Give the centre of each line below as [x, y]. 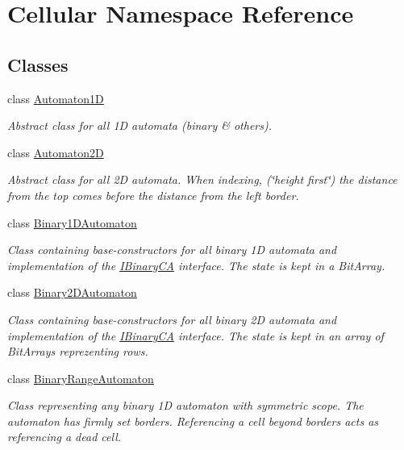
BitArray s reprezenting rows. [78, 351]
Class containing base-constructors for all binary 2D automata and [172, 319]
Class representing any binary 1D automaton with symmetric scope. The [185, 405]
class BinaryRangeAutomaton [81, 378]
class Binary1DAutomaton [72, 222]
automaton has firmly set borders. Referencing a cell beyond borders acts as [193, 421]
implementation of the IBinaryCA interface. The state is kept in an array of [196, 335]
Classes [38, 64]
